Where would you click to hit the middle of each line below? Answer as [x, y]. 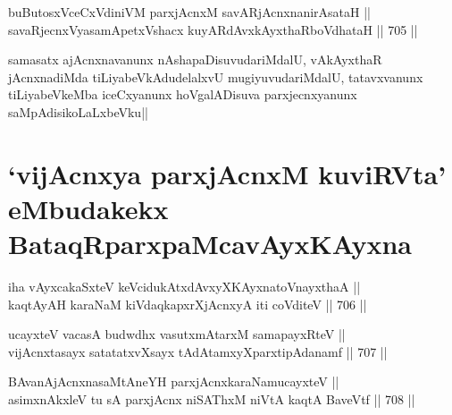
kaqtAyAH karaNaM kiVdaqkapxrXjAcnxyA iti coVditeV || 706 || [188, 304]
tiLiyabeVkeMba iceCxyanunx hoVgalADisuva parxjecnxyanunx [183, 94]
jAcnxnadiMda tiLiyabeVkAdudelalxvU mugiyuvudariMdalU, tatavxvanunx [216, 76]
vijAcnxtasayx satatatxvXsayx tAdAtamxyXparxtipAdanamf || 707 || [198, 351]
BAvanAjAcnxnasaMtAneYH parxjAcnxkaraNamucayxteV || [174, 381]
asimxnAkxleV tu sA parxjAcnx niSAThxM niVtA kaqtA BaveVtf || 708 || [212, 399]
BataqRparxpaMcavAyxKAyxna [210, 244]
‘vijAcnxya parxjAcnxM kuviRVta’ [227, 173]
